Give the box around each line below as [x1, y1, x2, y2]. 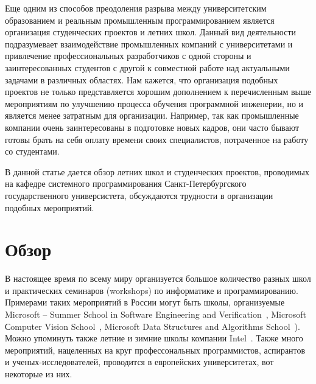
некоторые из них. [5, 367, 72, 380]
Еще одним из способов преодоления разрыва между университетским [5, 2, 267, 14]
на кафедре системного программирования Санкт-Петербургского [5, 177, 247, 190]
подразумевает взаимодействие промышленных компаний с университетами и [5, 37, 293, 50]
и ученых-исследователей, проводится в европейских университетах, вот [5, 355, 274, 368]
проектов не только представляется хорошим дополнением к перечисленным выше [5, 85, 311, 98]
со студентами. [5, 145, 60, 158]
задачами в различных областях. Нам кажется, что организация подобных [5, 73, 278, 86]
